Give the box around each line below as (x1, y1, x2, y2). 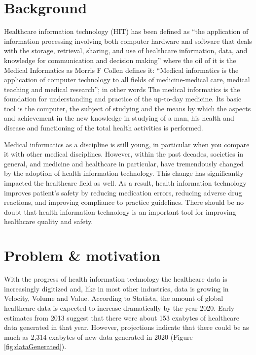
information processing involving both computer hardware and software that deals (4, 35, 252, 46)
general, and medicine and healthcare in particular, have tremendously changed (4, 158, 244, 168)
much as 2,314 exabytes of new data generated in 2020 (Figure (4, 331, 193, 342)
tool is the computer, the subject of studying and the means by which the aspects (4, 103, 251, 113)
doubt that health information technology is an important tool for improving (4, 206, 236, 217)
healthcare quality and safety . (4, 216, 93, 226)
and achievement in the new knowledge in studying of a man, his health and (4, 113, 234, 123)
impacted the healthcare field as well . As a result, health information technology (4, 178, 247, 188)
